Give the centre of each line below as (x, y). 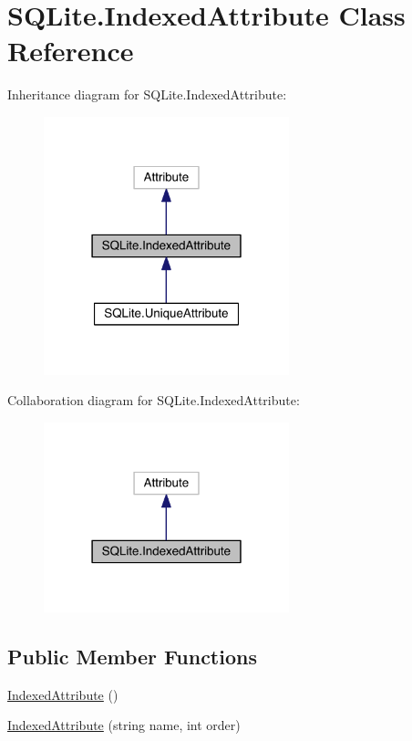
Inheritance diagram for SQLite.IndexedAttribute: (147, 94)
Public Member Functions (132, 656)
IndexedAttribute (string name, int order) (124, 725)
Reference (71, 51)
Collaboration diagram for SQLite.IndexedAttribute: (154, 400)
